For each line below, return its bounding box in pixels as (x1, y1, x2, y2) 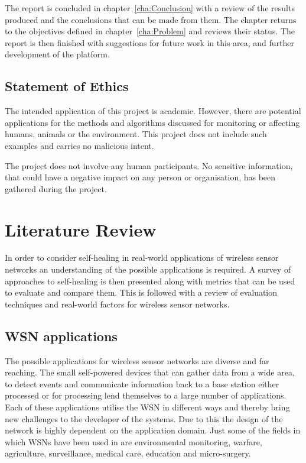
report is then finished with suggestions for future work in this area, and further (5, 36, 295, 48)
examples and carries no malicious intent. (5, 139, 154, 151)
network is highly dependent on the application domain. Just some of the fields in (5, 424, 301, 436)
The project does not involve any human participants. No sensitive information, (5, 159, 293, 171)
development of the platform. (5, 48, 110, 60)
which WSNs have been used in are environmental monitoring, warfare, (5, 435, 262, 448)
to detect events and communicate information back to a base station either (5, 377, 279, 390)
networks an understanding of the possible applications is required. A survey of (5, 263, 291, 276)
